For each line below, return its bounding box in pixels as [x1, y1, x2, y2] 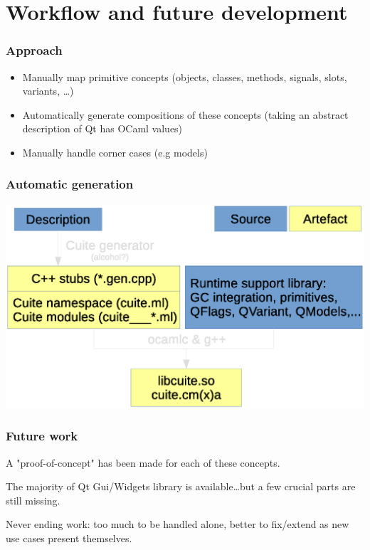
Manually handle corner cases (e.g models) [22, 144, 208, 159]
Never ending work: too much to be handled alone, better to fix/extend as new [6, 517, 349, 532]
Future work [6, 427, 78, 445]
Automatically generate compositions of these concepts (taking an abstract [22, 107, 349, 122]
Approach [6, 41, 63, 59]
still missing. [6, 492, 60, 507]
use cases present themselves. [6, 530, 132, 545]
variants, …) [22, 83, 74, 98]
